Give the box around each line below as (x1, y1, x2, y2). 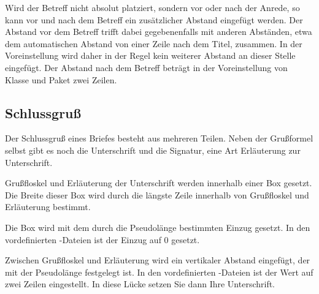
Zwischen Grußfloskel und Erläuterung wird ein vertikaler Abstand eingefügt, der (5, 254, 310, 266)
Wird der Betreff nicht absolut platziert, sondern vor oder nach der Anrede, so (5, 1, 300, 13)
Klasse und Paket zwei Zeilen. (5, 73, 117, 86)
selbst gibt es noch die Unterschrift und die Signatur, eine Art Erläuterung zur (5, 143, 301, 156)
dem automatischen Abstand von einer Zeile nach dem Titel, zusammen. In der (5, 37, 302, 50)
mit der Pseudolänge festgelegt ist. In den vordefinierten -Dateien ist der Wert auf (5, 265, 313, 278)
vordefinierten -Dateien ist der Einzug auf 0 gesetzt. (5, 233, 200, 246)
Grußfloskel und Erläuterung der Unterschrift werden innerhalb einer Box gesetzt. (5, 176, 312, 189)
